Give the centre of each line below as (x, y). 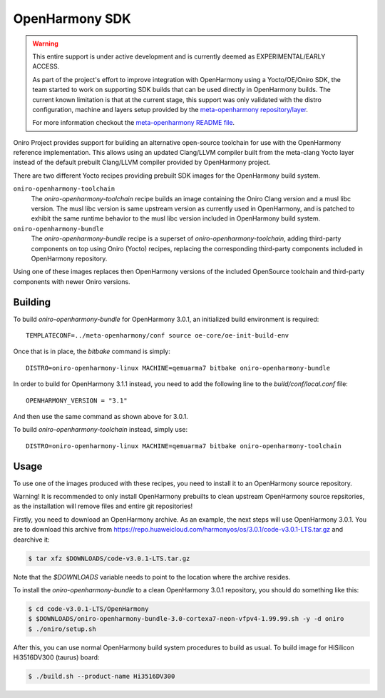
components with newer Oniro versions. (72, 281)
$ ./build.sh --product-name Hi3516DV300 (102, 677)
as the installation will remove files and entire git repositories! (103, 506)
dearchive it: (31, 540)
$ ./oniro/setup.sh (62, 629)
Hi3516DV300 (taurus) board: (56, 657)
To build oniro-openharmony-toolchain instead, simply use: (101, 430)
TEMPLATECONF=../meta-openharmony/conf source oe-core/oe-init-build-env (158, 336)
